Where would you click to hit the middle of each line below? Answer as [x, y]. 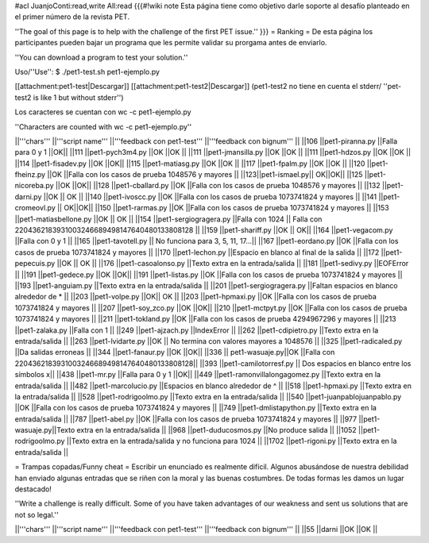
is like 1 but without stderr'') [78, 97]
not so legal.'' [37, 514]
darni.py [28, 196]
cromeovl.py [35, 208]
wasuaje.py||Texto [45, 430]
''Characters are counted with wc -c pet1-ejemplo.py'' [103, 126]
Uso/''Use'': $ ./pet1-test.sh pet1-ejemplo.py [87, 71]
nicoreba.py [35, 186]
